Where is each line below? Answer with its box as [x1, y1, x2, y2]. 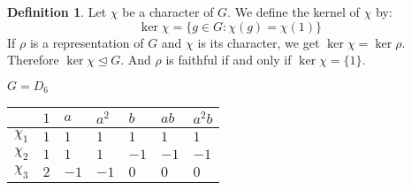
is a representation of [29, 33, 144, 51]
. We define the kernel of [227, 3, 360, 20]
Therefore [7, 50, 59, 69]
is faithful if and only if [165, 50, 292, 69]
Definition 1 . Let [7, 3, 107, 20]
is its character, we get [197, 33, 320, 51]
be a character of [122, 3, 214, 20]
